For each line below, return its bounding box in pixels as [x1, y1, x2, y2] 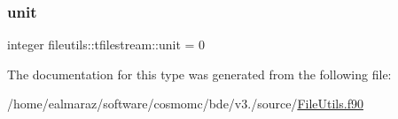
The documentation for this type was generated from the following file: [7, 64, 392, 83]
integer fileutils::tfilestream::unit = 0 [7, 35, 206, 54]
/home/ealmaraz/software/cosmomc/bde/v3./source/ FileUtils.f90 [7, 94, 363, 113]
